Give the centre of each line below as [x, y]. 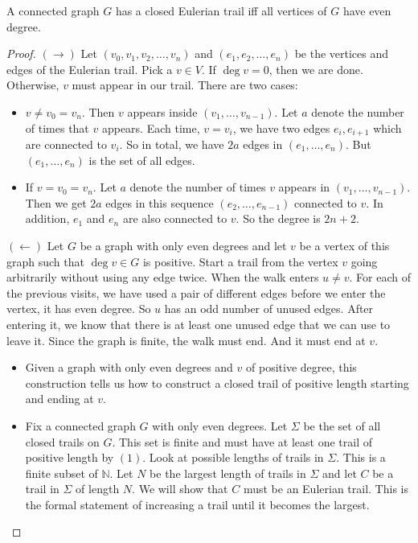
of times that [57, 128]
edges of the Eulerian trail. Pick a [90, 69]
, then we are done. [316, 69]
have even [367, 10]
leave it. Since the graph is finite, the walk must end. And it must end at [186, 340]
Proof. [21, 53]
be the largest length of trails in [228, 473]
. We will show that [180, 489]
